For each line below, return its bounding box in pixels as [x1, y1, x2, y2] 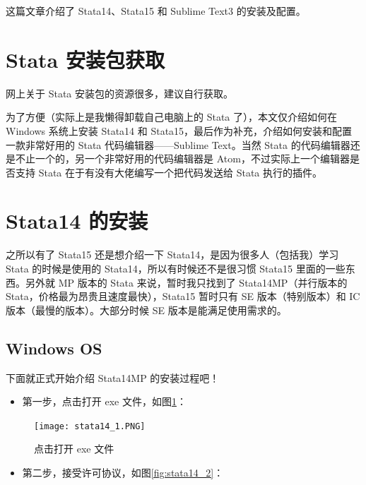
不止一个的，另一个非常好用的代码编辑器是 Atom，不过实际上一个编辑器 [15, 151, 350, 166]
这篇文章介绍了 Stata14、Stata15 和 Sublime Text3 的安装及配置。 [6, 4, 306, 18]
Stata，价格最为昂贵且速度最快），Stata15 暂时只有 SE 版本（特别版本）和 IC [6, 289, 360, 304]
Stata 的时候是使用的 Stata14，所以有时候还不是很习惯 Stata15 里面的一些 [6, 261, 346, 275]
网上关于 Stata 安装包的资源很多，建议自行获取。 [6, 85, 233, 100]
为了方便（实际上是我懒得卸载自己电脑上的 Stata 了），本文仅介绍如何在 [6, 109, 337, 124]
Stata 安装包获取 [6, 44, 165, 73]
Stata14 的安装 [6, 206, 148, 235]
